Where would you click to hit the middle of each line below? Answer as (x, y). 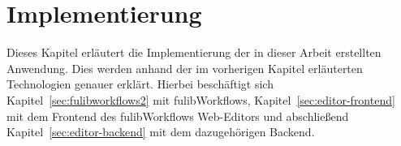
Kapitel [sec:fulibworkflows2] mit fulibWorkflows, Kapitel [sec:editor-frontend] (201, 99)
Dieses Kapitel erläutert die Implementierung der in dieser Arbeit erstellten (194, 52)
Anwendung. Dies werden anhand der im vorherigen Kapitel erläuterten (185, 68)
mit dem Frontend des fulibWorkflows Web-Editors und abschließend (178, 116)
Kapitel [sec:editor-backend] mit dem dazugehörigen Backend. (161, 132)
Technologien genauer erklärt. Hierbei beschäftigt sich (140, 84)
